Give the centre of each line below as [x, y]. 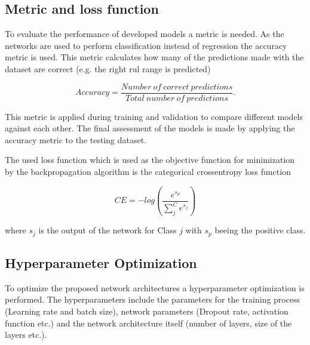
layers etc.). [26, 335]
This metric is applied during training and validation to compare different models [154, 116]
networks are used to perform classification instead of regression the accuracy [146, 45]
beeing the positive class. [260, 230]
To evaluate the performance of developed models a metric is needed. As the [145, 34]
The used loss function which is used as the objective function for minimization [150, 160]
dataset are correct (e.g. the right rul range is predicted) [108, 68]
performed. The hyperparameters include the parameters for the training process [153, 299]
